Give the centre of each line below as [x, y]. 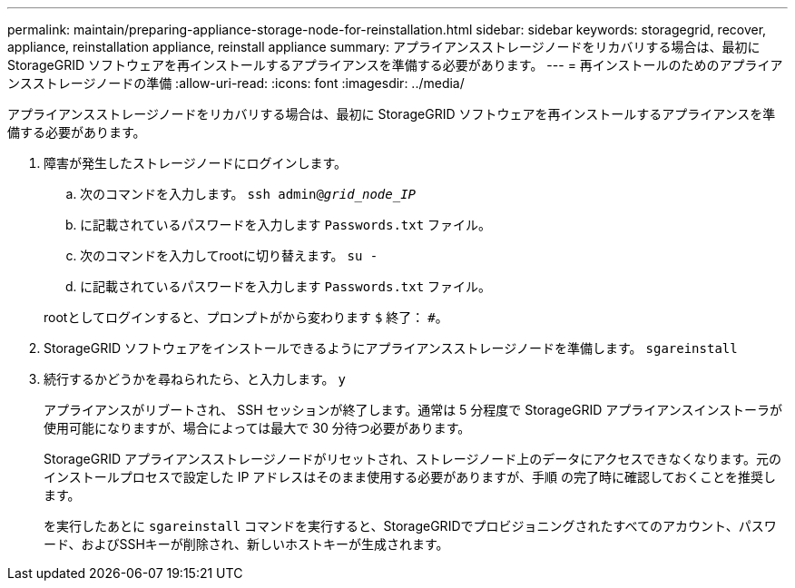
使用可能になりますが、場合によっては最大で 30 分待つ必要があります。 [257, 428]
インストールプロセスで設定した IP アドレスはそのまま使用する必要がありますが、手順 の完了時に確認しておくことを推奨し [410, 477]
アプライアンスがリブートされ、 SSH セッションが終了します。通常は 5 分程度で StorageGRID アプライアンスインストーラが [413, 410]
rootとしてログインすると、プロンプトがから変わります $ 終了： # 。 [246, 317]
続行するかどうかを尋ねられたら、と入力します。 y [195, 379]
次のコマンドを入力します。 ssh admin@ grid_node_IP [248, 194]
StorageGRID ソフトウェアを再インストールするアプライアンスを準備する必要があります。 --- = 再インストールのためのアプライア [395, 65]
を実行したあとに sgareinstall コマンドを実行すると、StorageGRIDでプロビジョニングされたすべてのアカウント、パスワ [410, 526]
